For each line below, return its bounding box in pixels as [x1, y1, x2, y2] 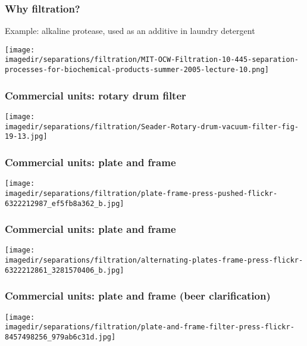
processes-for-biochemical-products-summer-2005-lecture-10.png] [5, 66, 269, 74]
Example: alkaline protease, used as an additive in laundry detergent [5, 24, 255, 37]
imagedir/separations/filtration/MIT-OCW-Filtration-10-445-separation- [5, 55, 299, 64]
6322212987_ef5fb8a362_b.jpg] [5, 199, 124, 208]
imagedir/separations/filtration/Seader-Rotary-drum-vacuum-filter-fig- [5, 122, 299, 131]
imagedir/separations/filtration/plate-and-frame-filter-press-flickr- [5, 323, 295, 332]
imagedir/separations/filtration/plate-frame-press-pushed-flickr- [5, 189, 278, 198]
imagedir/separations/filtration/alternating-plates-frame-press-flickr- [5, 256, 303, 265]
